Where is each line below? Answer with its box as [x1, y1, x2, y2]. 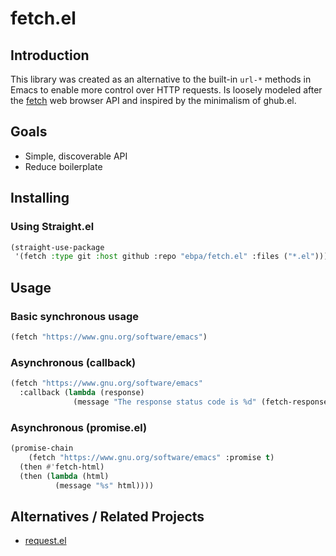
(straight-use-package [10, 242, 105, 252]
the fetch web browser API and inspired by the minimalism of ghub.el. [10, 95, 297, 106]
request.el [24, 535, 67, 547]
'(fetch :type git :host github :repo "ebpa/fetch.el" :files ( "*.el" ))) [14, 252, 329, 262]
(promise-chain [10, 443, 74, 454]
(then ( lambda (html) [19, 471, 110, 481]
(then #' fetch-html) [19, 462, 105, 472]
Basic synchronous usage [10, 309, 140, 323]
